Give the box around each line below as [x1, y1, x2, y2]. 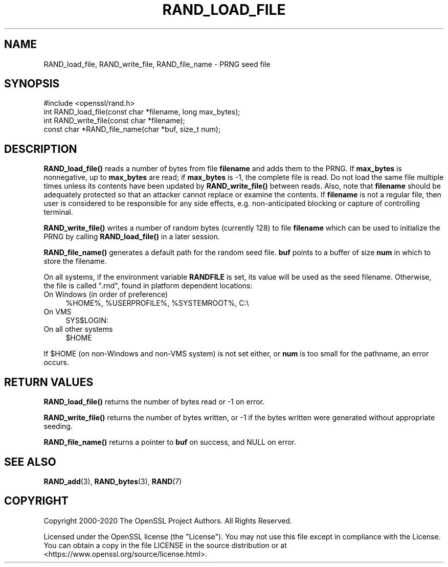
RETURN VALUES [4, 375, 94, 389]
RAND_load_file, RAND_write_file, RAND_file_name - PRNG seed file [43, 59, 271, 69]
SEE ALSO [4, 455, 56, 468]
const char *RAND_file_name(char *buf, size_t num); [43, 125, 221, 134]
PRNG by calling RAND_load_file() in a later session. [43, 232, 220, 241]
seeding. [43, 422, 73, 431]
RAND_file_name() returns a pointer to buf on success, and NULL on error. [43, 438, 297, 447]
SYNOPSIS [4, 77, 60, 90]
